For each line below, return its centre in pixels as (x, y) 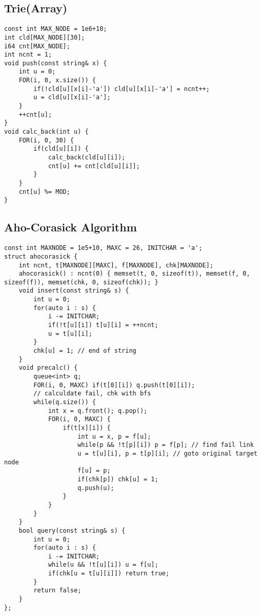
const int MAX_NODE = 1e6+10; (56, 29)
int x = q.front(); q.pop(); (98, 411)
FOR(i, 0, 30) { (46, 140)
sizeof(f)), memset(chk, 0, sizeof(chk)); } (81, 282)
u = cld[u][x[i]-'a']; (72, 97)
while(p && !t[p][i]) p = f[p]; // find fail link (166, 445)
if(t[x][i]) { (87, 428)
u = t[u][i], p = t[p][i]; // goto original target (167, 453)
